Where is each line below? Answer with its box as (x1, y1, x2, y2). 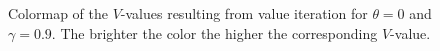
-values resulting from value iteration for (120, 3, 368, 23)
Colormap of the (8, 3, 108, 23)
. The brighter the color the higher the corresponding (51, 22, 378, 43)
